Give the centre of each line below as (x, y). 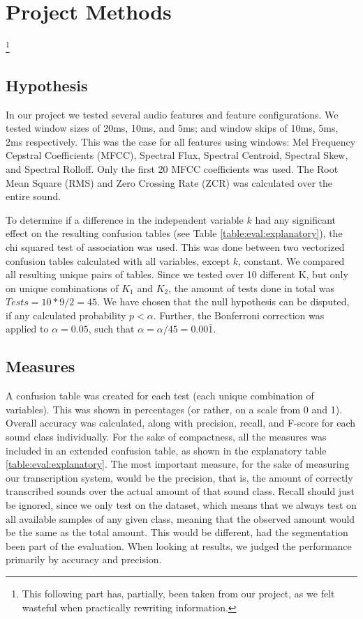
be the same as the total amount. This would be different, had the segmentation (177, 532)
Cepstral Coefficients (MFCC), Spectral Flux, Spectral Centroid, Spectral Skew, (177, 155)
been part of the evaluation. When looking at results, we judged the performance (179, 545)
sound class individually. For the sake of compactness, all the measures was (166, 437)
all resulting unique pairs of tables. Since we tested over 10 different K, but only (177, 274)
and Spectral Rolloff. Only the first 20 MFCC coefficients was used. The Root (172, 168)
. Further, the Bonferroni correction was (239, 315)
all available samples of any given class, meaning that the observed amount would (180, 518)
